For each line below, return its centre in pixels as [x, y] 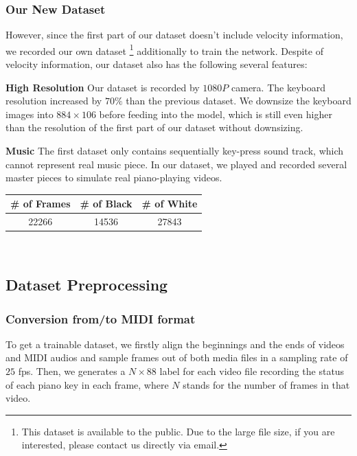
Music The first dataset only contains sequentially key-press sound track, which [175, 151]
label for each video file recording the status [252, 371]
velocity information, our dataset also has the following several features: [157, 64]
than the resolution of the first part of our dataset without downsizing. [154, 127]
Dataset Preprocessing [87, 285]
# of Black [106, 204]
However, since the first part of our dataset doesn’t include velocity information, [174, 35]
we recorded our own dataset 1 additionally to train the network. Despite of [164, 49]
